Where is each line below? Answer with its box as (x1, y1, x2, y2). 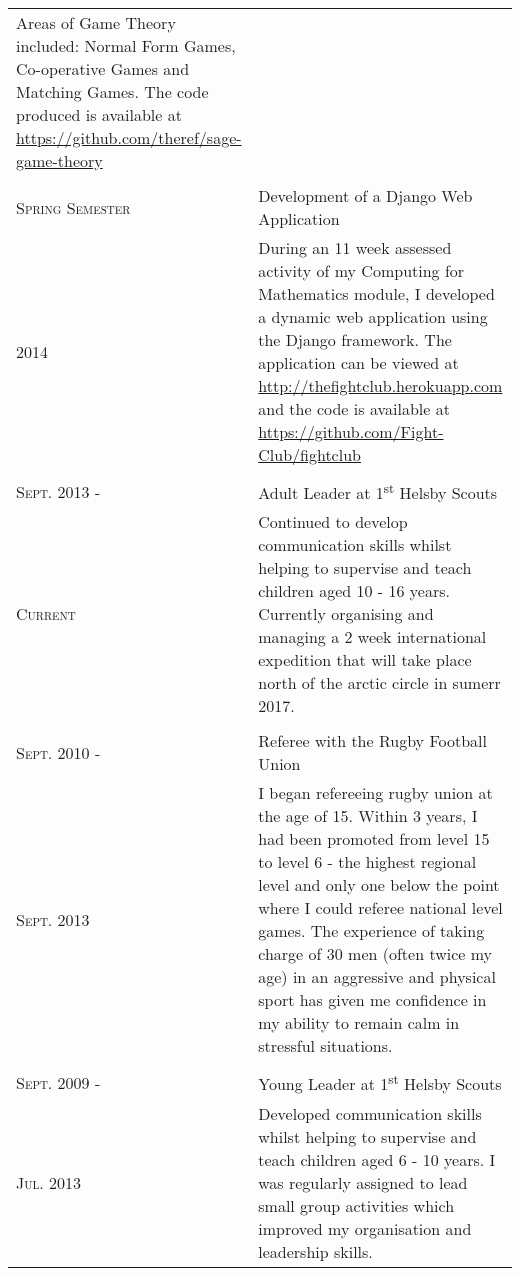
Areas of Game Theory (16, 11, 176, 34)
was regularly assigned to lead (258, 1170, 468, 1194)
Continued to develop (258, 510, 408, 534)
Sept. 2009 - (16, 1070, 101, 1094)
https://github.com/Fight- (258, 420, 444, 443)
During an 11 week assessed (258, 236, 452, 259)
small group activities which (258, 1193, 455, 1217)
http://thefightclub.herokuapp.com (258, 374, 503, 397)
